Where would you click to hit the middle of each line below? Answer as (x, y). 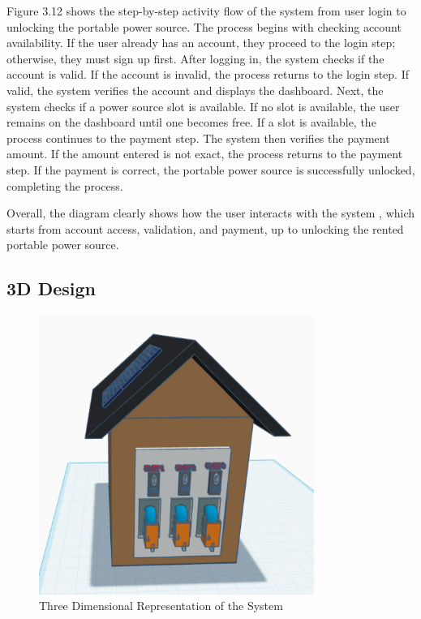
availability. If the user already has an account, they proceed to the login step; (201, 43)
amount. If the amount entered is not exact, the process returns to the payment (205, 154)
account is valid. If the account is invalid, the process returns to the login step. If (208, 74)
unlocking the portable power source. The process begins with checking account (204, 26)
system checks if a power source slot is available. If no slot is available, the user (203, 106)
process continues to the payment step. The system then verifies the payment (198, 138)
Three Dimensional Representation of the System (161, 606)
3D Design (51, 288)
